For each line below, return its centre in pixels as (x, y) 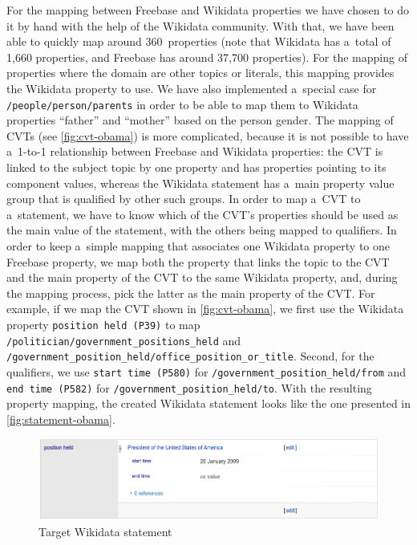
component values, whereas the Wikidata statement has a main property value (200, 183)
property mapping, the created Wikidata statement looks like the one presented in (208, 403)
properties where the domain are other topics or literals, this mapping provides (200, 73)
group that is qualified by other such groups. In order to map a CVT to (184, 199)
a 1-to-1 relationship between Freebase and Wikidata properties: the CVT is (195, 151)
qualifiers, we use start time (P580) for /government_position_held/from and (206, 371)
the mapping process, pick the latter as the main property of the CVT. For (191, 293)
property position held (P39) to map (103, 324)
